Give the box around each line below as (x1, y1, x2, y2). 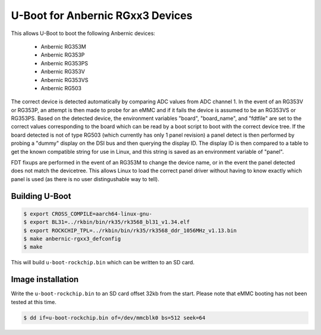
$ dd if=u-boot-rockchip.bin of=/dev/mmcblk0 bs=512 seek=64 (23, 314, 206, 321)
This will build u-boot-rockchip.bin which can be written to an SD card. (11, 259, 195, 266)
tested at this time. (11, 298, 56, 305)
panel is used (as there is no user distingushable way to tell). (11, 175, 160, 182)
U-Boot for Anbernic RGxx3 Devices (11, 9, 193, 22)
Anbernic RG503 (40, 84, 81, 91)
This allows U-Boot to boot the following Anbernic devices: (11, 30, 156, 37)
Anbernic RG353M (40, 43, 86, 50)
